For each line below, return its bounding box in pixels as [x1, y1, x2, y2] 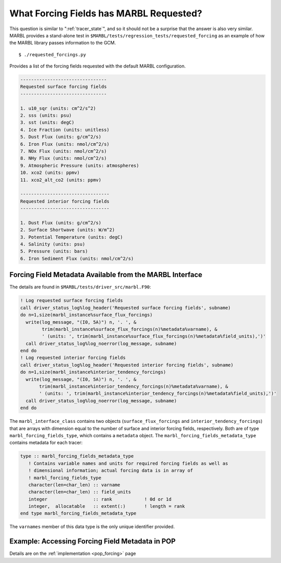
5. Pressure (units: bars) [20, 249, 88, 254]
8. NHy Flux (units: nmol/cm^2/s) [20, 155, 107, 161]
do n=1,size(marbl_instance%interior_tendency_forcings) [20, 369, 166, 375]
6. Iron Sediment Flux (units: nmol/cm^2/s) [20, 256, 134, 261]
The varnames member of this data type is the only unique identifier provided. [9, 524, 175, 530]
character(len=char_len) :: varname [28, 482, 120, 488]
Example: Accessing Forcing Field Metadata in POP [9, 537, 176, 546]
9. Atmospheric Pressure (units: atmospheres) [20, 163, 139, 168]
